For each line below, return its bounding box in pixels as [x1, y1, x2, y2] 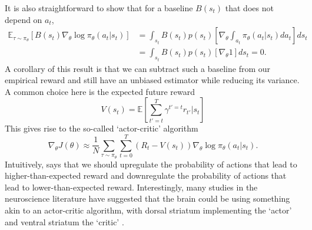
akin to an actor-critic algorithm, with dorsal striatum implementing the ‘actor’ [5, 204, 292, 216]
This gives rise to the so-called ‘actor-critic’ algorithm [5, 122, 198, 134]
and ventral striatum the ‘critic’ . [5, 215, 124, 228]
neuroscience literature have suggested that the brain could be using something [5, 192, 290, 205]
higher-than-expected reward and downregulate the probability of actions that [5, 169, 287, 182]
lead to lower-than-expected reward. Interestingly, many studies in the [5, 180, 258, 193]
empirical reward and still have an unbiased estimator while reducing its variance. [5, 74, 300, 86]
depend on [5, 13, 42, 25]
